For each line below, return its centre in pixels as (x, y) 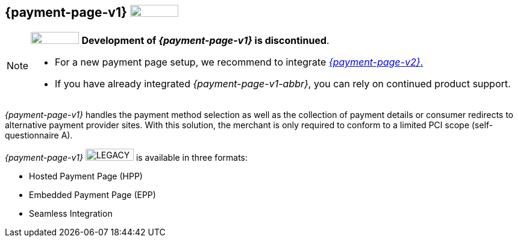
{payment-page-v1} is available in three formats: (126, 158)
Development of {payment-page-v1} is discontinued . (205, 41)
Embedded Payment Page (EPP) (92, 195)
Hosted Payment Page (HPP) (86, 176)
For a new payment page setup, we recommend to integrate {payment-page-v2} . (239, 62)
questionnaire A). (39, 135)
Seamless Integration (71, 214)
